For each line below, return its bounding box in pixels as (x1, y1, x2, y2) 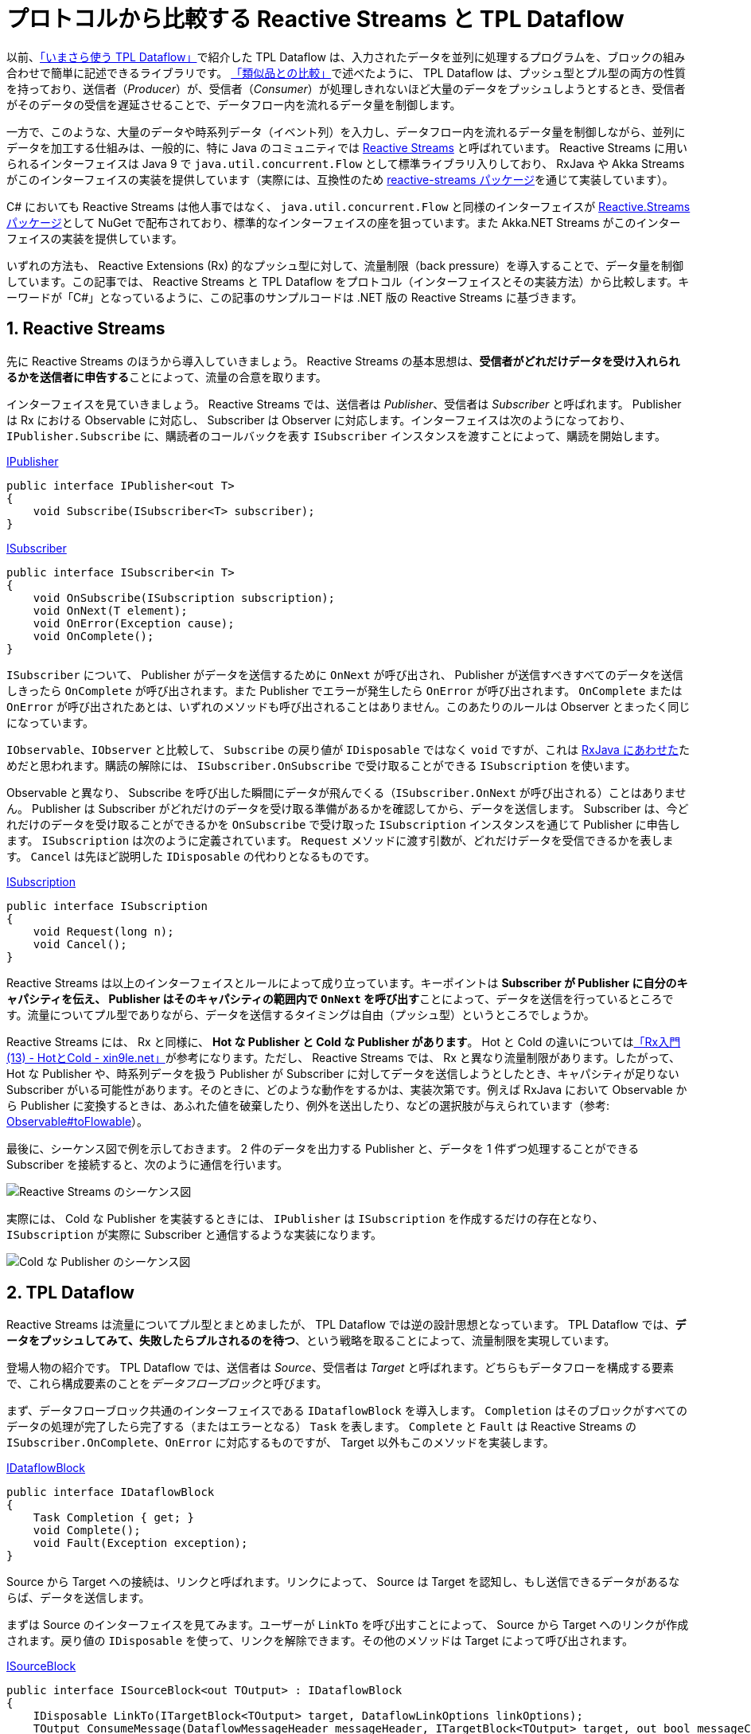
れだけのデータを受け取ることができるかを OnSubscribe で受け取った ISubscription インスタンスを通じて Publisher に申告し (6, 817, 680, 831)
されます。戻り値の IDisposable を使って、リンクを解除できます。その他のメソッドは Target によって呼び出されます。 (6, 1634, 633, 1648)
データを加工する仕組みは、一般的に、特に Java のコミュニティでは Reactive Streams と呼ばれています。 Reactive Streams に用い (6, 140, 687, 154)
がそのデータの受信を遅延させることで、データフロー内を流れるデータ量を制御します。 (6, 97, 461, 111)
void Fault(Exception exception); (33, 1537, 248, 1550)
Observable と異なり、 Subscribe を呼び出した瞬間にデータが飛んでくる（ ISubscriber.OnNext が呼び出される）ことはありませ (6, 785, 687, 799)
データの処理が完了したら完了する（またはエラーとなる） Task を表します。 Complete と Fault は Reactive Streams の (6, 1420, 637, 1434)
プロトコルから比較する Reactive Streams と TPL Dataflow (6, 6, 625, 33)
